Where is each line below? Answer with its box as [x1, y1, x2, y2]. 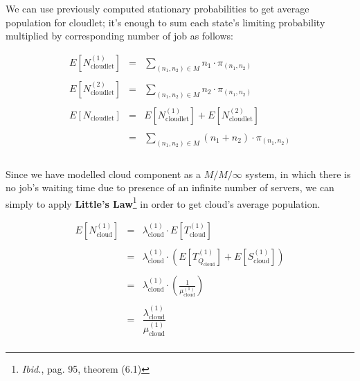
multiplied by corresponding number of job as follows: [6, 28, 233, 43]
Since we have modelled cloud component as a [6, 166, 201, 181]
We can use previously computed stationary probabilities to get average [6, 1, 309, 15]
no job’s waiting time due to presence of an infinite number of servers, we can [6, 180, 334, 195]
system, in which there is [245, 166, 351, 181]
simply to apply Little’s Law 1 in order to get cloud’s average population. [6, 194, 321, 211]
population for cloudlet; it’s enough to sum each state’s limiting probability [6, 15, 325, 29]
